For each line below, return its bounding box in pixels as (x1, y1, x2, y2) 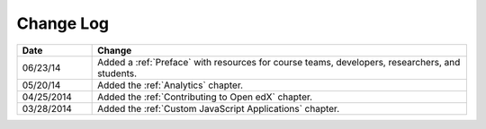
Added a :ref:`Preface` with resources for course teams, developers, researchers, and (97, 56, 461, 68)
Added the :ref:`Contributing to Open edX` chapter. (97, 90, 313, 103)
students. (97, 67, 138, 80)
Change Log (16, 13, 110, 33)
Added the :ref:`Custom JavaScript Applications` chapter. (97, 102, 340, 115)
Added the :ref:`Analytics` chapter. (97, 79, 243, 91)
